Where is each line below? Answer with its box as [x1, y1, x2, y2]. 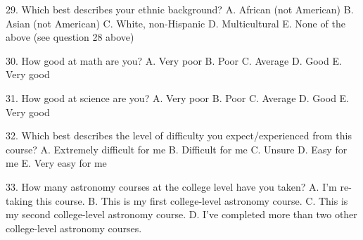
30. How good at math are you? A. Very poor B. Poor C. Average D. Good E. [6, 53, 342, 68]
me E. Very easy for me [6, 156, 107, 170]
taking [6, 193, 33, 208]
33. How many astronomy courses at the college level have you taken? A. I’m [6, 179, 337, 194]
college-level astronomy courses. [6, 220, 142, 235]
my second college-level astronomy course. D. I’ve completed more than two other [6, 207, 357, 222]
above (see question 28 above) [6, 30, 134, 44]
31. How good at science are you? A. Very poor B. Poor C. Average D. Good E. [6, 90, 350, 105]
